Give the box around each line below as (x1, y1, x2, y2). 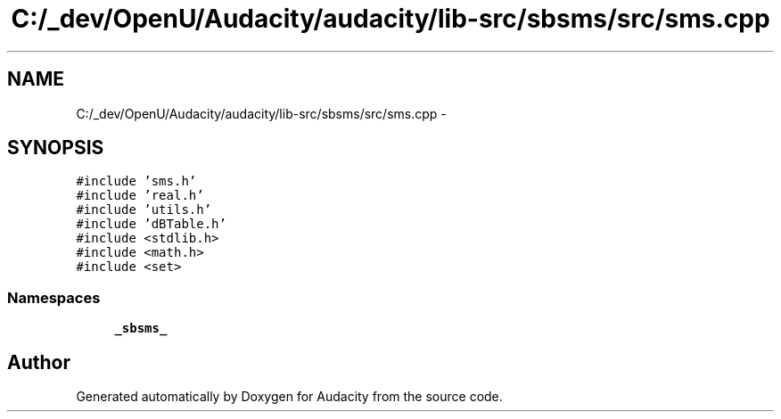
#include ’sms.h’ (76, 174, 197, 189)
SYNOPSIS (7, 136, 104, 160)
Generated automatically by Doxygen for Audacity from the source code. (76, 389, 503, 405)
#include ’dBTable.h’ (76, 217, 226, 232)
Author (7, 350, 70, 374)
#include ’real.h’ (76, 188, 204, 203)
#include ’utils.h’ (76, 202, 212, 218)
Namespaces (7, 288, 101, 307)
